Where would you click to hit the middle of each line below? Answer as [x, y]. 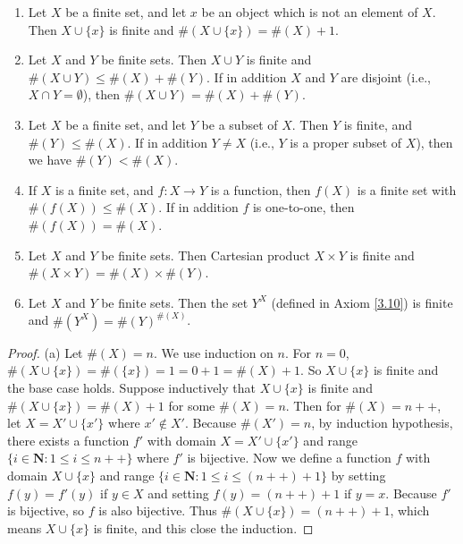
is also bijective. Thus [158, 510]
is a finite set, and [105, 189]
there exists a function [68, 440]
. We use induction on [214, 352]
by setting [358, 475]
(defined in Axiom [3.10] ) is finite [362, 302]
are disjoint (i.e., [386, 76]
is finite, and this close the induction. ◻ [203, 527]
